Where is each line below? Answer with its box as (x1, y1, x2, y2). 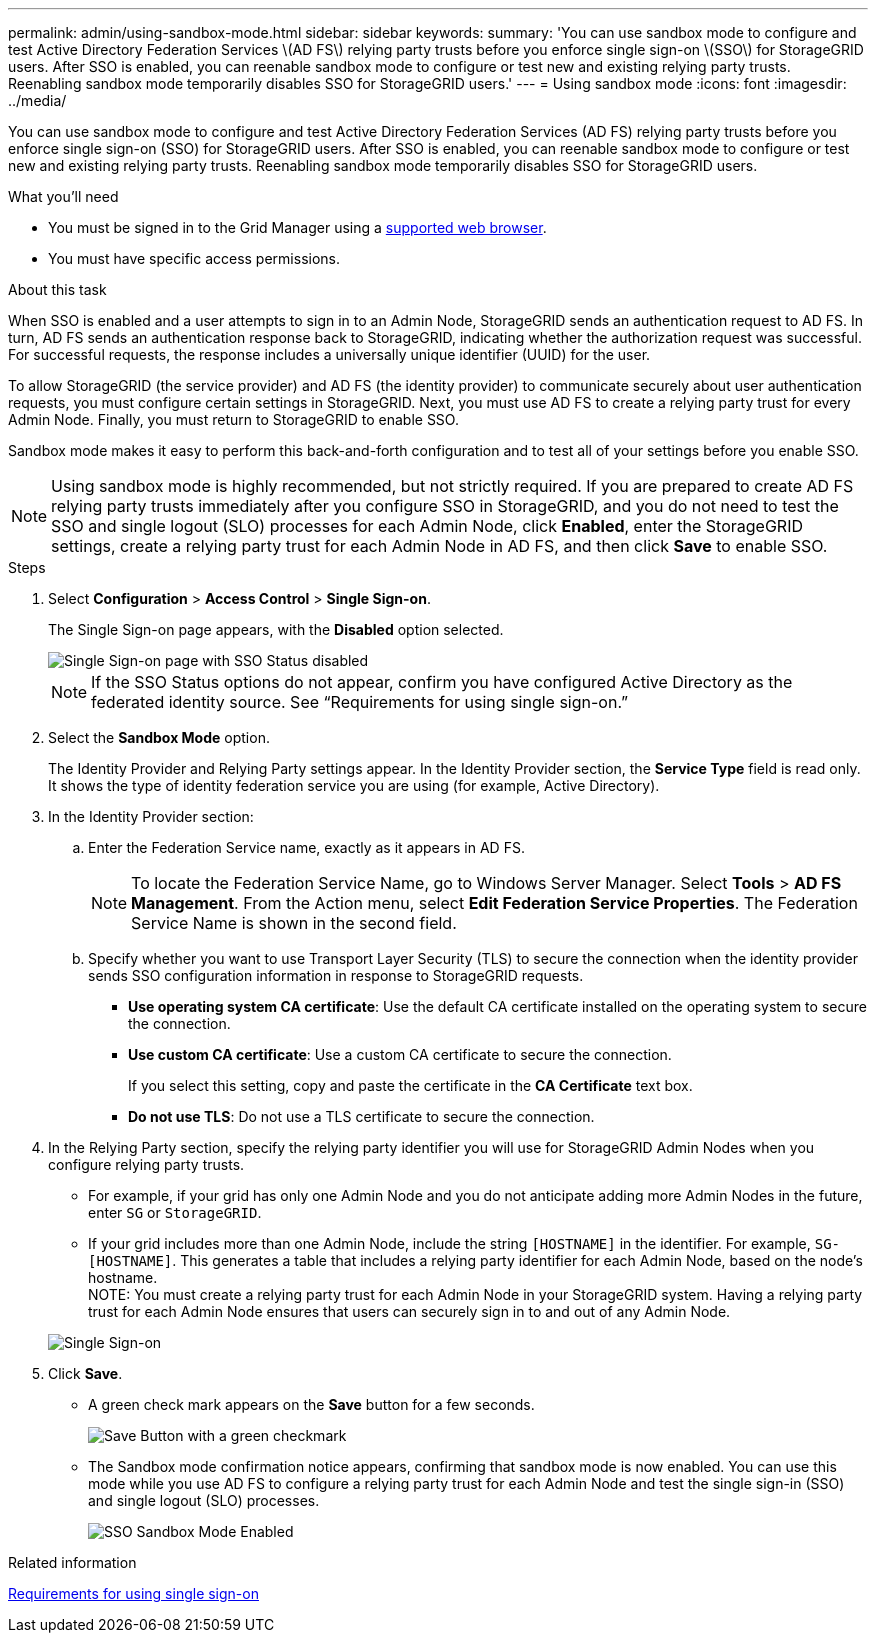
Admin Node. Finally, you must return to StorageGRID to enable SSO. (8, 411, 459, 428)
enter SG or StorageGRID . (88, 1204, 262, 1221)
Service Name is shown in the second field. (131, 913, 457, 933)
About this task (8, 281, 107, 298)
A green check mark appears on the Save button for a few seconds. (88, 1396, 535, 1413)
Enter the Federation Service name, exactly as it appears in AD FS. (88, 839, 525, 856)
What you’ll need (8, 188, 119, 205)
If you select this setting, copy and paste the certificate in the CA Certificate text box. (128, 1077, 693, 1094)
